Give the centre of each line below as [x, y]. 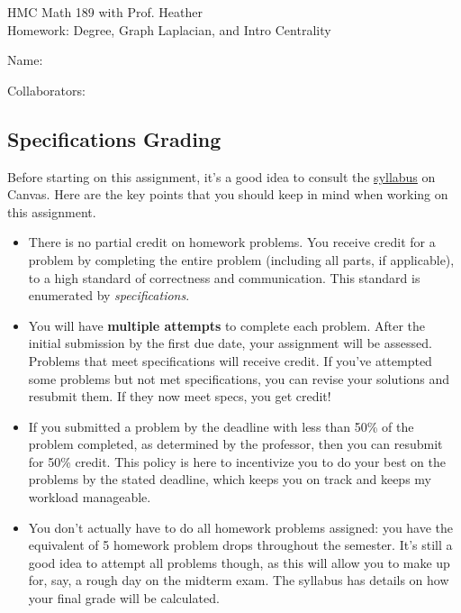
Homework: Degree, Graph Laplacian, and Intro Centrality [169, 29]
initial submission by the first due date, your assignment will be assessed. [230, 343]
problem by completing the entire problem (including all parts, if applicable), [241, 259]
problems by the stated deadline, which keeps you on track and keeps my [230, 479]
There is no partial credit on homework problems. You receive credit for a [232, 242]
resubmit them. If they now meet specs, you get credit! [180, 396]
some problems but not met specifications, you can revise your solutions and [239, 378]
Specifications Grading [114, 138]
